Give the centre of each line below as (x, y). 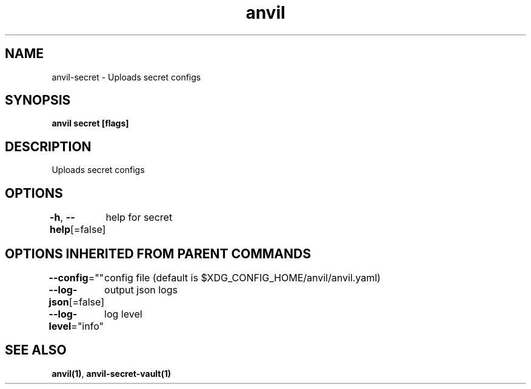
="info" (87, 326)
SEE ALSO (36, 350)
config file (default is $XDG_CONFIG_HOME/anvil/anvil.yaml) (242, 277)
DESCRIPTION (48, 146)
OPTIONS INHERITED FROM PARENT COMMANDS (158, 253)
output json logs (141, 289)
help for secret (139, 217)
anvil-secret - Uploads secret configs (126, 77)
